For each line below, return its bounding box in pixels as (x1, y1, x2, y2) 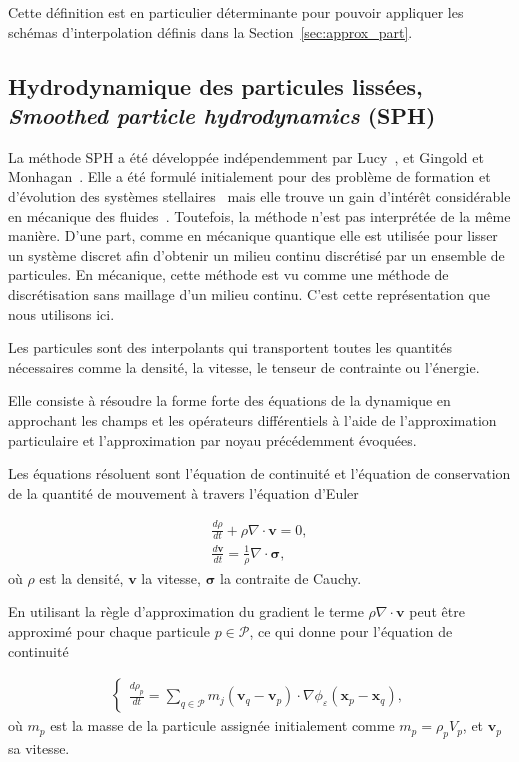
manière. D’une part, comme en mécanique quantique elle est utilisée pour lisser (8, 225, 498, 246)
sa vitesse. (8, 738, 70, 759)
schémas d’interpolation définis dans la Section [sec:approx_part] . (8, 21, 413, 42)
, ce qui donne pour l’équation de (249, 621, 453, 642)
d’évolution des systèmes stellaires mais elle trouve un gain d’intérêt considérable (8, 185, 511, 206)
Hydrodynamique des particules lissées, (8, 70, 423, 101)
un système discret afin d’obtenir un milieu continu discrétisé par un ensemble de (8, 244, 505, 265)
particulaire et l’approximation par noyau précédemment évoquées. (8, 429, 417, 450)
